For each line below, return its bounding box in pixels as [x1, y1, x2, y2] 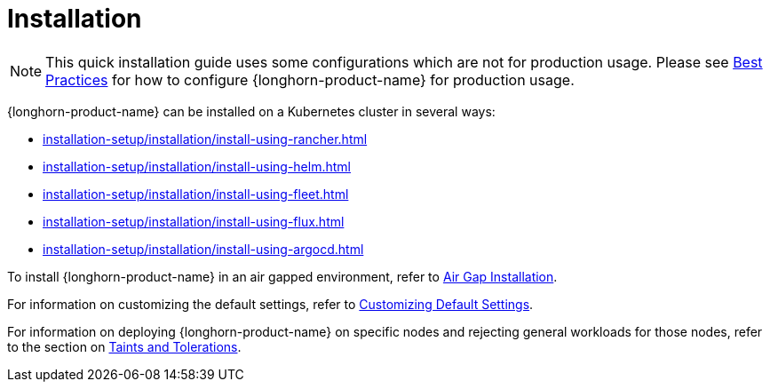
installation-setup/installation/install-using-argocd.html [43, 241, 364, 257]
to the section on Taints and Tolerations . [7, 338, 242, 354]
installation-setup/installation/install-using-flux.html [43, 213, 345, 229]
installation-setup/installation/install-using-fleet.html [43, 186, 349, 202]
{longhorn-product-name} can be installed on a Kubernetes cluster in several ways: [7, 103, 496, 119]
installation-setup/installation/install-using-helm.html [43, 158, 351, 174]
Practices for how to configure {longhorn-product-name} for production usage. [45, 70, 575, 89]
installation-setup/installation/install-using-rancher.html [43, 131, 368, 147]
